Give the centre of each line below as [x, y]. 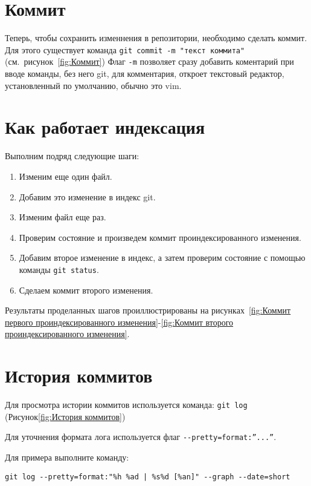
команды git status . [59, 269]
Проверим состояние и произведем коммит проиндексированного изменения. [160, 237]
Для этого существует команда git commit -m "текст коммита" [125, 49]
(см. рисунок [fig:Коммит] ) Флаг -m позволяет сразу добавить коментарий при [149, 61]
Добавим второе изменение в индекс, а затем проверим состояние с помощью [162, 258]
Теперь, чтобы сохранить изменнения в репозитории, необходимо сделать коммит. [156, 38]
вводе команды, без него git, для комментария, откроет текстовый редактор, [145, 74]
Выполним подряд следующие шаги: [72, 156]
